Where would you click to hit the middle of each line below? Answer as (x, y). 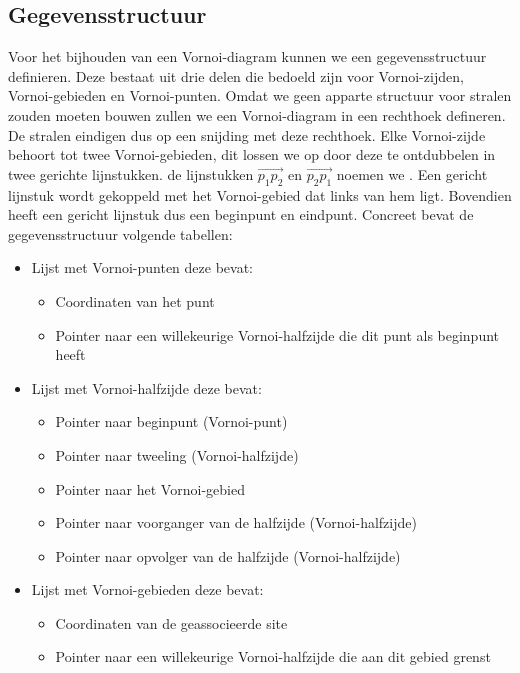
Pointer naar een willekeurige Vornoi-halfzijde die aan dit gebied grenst (273, 656)
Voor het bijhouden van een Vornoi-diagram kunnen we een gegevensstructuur (247, 56)
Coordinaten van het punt (135, 300)
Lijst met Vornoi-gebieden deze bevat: (147, 589)
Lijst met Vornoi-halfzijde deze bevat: (146, 387)
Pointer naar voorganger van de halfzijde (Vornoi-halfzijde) (236, 522)
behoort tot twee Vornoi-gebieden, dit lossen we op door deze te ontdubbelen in (252, 154)
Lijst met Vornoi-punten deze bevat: (142, 267)
